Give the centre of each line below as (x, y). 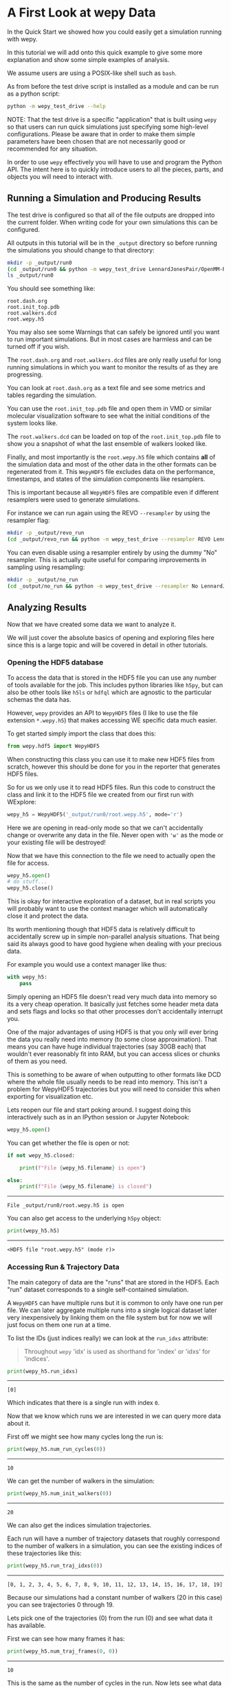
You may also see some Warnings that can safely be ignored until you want (113, 332)
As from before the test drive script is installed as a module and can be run (113, 86)
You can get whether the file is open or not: (68, 1143)
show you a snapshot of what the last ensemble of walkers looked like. (107, 444)
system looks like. (32, 423)
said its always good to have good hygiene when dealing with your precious (114, 944)
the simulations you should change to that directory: (81, 250)
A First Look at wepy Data (81, 13)
